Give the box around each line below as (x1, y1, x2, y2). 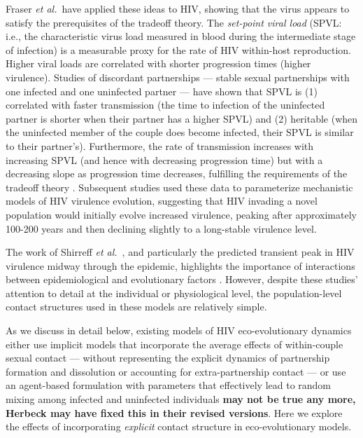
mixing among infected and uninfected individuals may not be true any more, (6, 392, 356, 406)
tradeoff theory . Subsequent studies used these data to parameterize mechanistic (6, 179, 353, 194)
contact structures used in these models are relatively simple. (6, 299, 267, 314)
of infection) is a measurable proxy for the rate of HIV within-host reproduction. (6, 42, 352, 57)
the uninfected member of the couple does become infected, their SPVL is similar (6, 125, 354, 139)
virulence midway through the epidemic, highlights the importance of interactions (6, 258, 355, 273)
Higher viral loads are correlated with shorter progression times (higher (6, 56, 311, 71)
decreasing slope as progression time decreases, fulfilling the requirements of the (6, 166, 348, 181)
